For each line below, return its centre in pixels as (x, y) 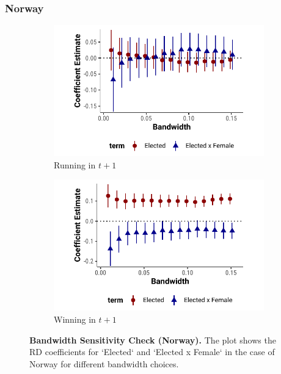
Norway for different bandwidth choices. (104, 363)
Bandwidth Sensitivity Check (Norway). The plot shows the (153, 340)
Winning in (75, 319)
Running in (75, 164)
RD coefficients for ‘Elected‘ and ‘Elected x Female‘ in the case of (152, 352)
